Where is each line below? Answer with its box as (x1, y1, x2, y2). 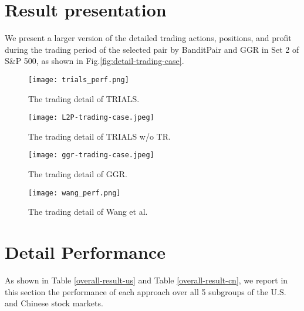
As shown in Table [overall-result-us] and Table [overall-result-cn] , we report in (5, 274, 288, 286)
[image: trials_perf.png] (28, 75, 129, 84)
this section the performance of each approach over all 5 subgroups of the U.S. (5, 285, 286, 298)
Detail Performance (5, 240, 165, 264)
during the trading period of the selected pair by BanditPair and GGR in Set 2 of (5, 43, 299, 55)
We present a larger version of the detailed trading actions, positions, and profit (5, 32, 292, 44)
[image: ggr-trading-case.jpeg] (28, 151, 154, 160)
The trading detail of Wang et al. (28, 205, 148, 218)
